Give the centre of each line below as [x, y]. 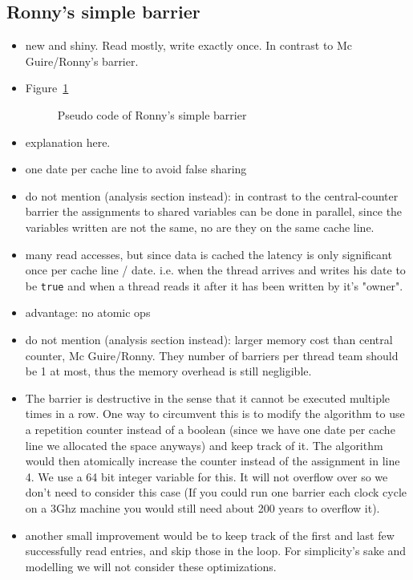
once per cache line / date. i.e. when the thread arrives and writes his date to [215, 270]
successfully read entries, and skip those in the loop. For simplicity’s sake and [216, 551]
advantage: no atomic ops [88, 312]
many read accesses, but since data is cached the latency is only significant [209, 254]
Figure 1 [47, 88]
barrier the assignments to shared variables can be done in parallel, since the [214, 211]
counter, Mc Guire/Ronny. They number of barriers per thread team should [212, 355]
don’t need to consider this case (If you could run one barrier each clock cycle [216, 492]
